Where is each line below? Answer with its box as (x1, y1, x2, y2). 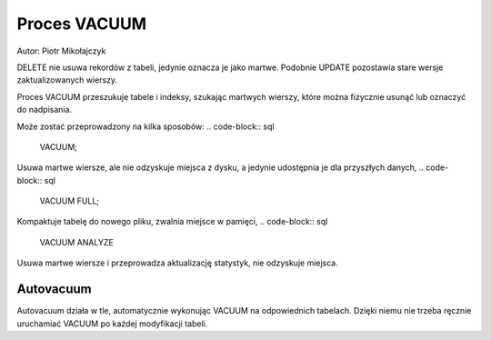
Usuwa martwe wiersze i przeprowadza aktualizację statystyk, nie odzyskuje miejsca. (16, 257, 338, 268)
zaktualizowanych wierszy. (16, 75, 118, 85)
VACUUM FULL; (39, 195, 100, 206)
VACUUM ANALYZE (39, 236, 114, 247)
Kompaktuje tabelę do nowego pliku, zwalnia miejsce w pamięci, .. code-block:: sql (16, 216, 328, 227)
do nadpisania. (16, 105, 73, 115)
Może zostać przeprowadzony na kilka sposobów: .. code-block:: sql (16, 121, 275, 132)
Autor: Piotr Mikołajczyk (16, 45, 106, 56)
